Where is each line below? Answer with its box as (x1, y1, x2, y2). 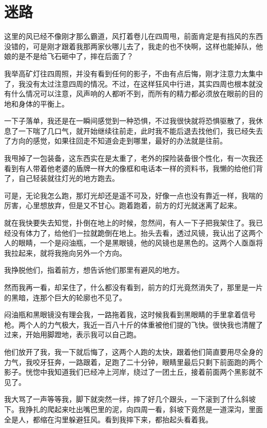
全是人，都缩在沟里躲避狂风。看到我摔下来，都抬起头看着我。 (4, 414, 213, 424)
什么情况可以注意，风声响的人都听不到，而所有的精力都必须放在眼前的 (11, 88, 249, 99)
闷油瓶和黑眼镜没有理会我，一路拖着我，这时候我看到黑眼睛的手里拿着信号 (4, 309, 256, 320)
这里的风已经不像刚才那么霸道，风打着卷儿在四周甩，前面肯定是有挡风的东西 (4, 31, 263, 42)
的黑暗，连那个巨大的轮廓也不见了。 (4, 292, 126, 302)
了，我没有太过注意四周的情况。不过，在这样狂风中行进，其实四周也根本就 (4, 78, 256, 89)
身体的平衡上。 (18, 98, 69, 109)
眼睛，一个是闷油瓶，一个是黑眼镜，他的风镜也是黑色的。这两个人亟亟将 (18, 237, 263, 248)
